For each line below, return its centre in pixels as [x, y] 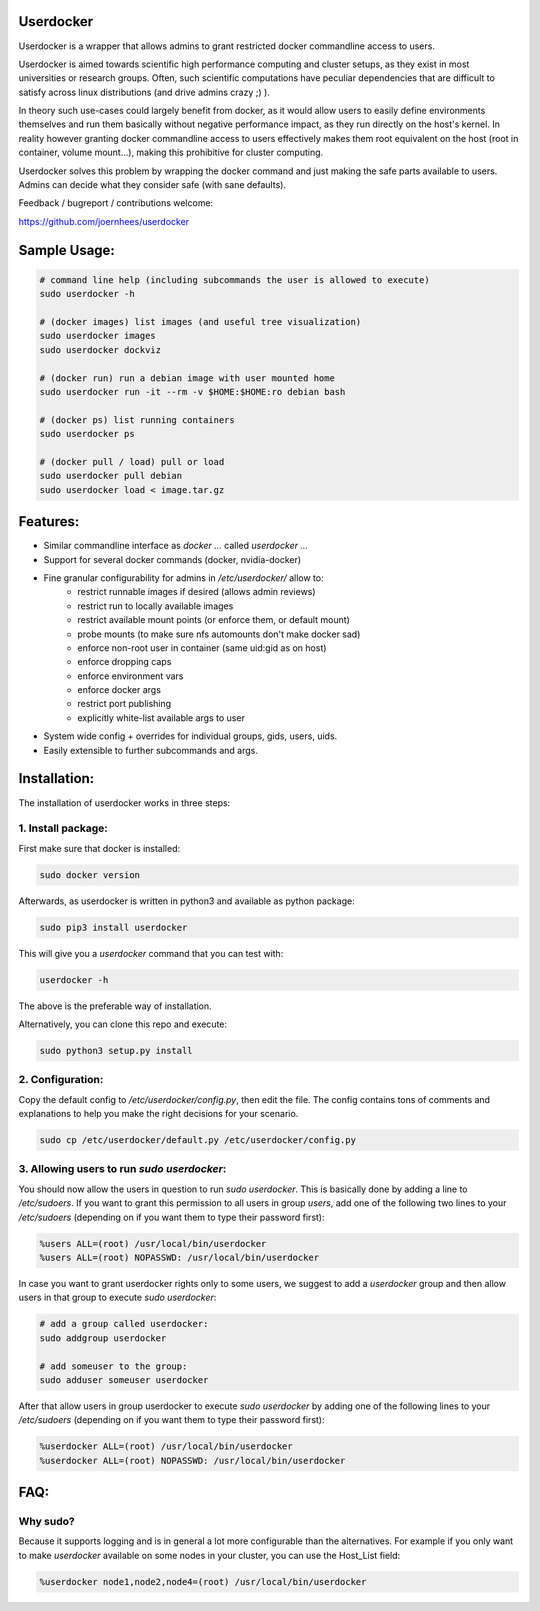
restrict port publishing [124, 704]
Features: [49, 521]
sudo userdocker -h [87, 294]
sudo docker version [89, 874]
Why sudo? [46, 1522]
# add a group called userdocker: [124, 1324]
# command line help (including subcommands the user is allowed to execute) [234, 279]
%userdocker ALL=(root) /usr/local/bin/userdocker [166, 1446]
